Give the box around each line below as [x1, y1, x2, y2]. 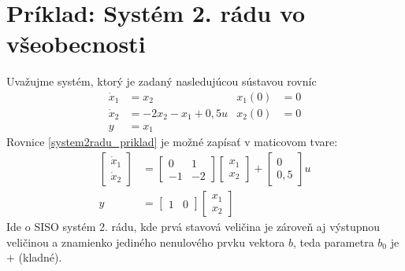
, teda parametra [292, 233, 374, 250]
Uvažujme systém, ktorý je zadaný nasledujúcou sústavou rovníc [6, 73, 317, 90]
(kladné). [18, 249, 62, 266]
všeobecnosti [6, 27, 146, 60]
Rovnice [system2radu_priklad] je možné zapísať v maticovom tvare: [6, 134, 338, 150]
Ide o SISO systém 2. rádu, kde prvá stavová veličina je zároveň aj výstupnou [6, 218, 381, 235]
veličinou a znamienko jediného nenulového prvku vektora [6, 233, 285, 250]
